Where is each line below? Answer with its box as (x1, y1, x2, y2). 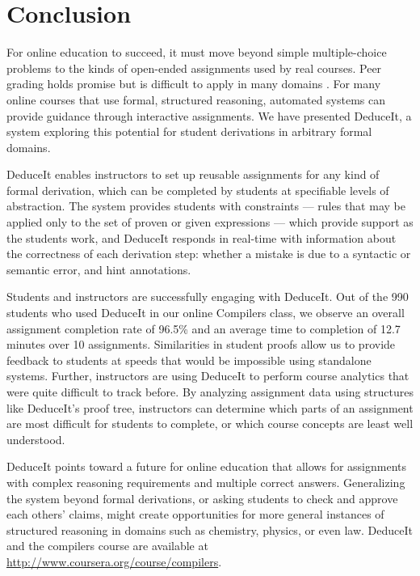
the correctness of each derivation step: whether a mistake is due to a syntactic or (6, 245, 411, 262)
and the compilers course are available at (6, 537, 208, 554)
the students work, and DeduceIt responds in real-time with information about (6, 229, 397, 246)
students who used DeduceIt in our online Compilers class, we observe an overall (6, 304, 405, 321)
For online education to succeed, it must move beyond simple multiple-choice (6, 44, 387, 61)
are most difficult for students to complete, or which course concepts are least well (6, 415, 414, 432)
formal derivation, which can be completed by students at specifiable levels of (6, 181, 389, 198)
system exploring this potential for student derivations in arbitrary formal (6, 123, 372, 140)
